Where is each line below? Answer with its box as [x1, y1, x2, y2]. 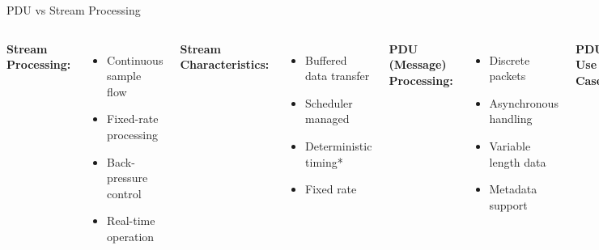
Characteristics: [180, 56, 270, 73]
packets [489, 67, 526, 84]
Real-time [107, 212, 155, 229]
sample [107, 67, 142, 84]
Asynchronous [489, 94, 559, 111]
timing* [305, 153, 343, 170]
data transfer [305, 67, 370, 84]
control [107, 184, 142, 201]
